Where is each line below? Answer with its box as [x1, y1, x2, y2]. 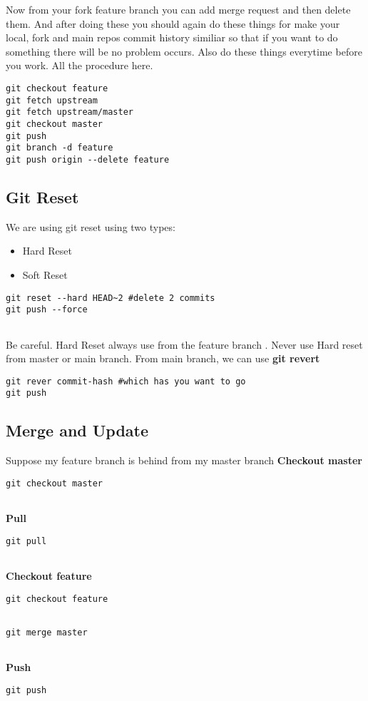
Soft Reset [22, 267, 68, 282]
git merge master [6, 627, 88, 638]
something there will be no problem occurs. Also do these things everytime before [6, 44, 362, 58]
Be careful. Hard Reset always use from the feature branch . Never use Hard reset [6, 337, 363, 352]
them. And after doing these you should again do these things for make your [6, 16, 340, 31]
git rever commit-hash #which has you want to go [6, 376, 246, 387]
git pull [6, 536, 47, 546]
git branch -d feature [6, 143, 113, 153]
